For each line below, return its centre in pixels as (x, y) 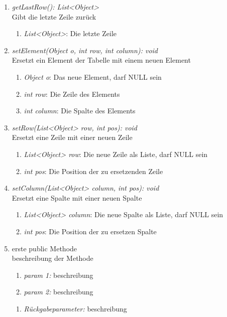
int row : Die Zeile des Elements (72, 94)
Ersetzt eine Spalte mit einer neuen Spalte (77, 197)
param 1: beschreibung (59, 275)
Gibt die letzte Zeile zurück (54, 16)
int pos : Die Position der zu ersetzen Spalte (90, 231)
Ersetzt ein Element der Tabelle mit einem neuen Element (101, 60)
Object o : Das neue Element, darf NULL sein (93, 76)
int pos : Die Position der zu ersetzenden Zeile (93, 171)
